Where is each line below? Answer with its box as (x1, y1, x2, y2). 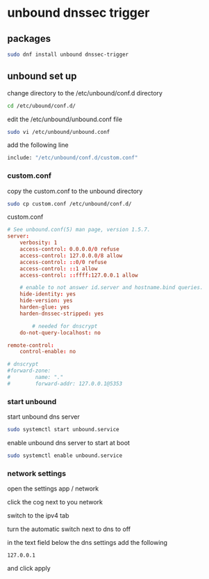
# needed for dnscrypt (32, 323, 98, 330)
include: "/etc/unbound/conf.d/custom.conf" (7, 155, 138, 162)
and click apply (7, 564, 51, 573)
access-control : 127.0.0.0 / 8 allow (19, 252, 123, 259)
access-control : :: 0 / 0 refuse (19, 258, 108, 265)
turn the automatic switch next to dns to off (7, 525, 131, 534)
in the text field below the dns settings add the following (7, 539, 168, 547)
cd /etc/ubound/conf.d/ (7, 102, 76, 109)
